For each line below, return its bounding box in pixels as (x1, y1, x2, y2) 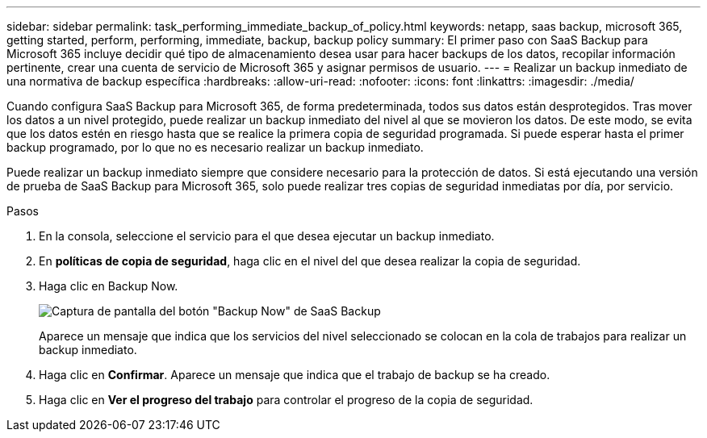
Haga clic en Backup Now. (39, 279, 178, 293)
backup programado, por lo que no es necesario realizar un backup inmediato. (6, 140, 424, 154)
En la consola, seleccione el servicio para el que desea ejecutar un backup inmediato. (39, 229, 495, 243)
